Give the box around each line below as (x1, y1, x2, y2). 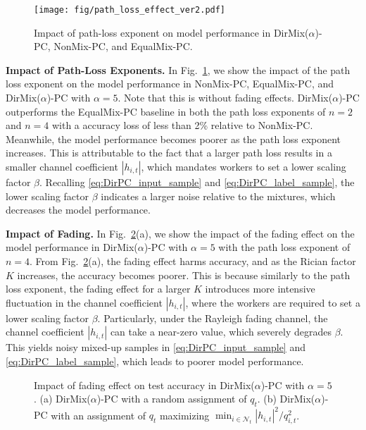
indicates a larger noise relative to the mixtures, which (101, 188, 336, 203)
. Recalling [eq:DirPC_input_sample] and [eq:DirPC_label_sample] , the (39, 175, 355, 189)
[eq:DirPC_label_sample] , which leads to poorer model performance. (6, 353, 304, 368)
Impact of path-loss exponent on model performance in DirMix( (34, 25, 309, 39)
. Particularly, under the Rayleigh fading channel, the (97, 310, 328, 325)
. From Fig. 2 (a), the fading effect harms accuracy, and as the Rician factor (30, 253, 356, 268)
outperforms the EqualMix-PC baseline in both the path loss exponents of (6, 104, 326, 118)
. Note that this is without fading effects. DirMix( (118, 90, 333, 105)
